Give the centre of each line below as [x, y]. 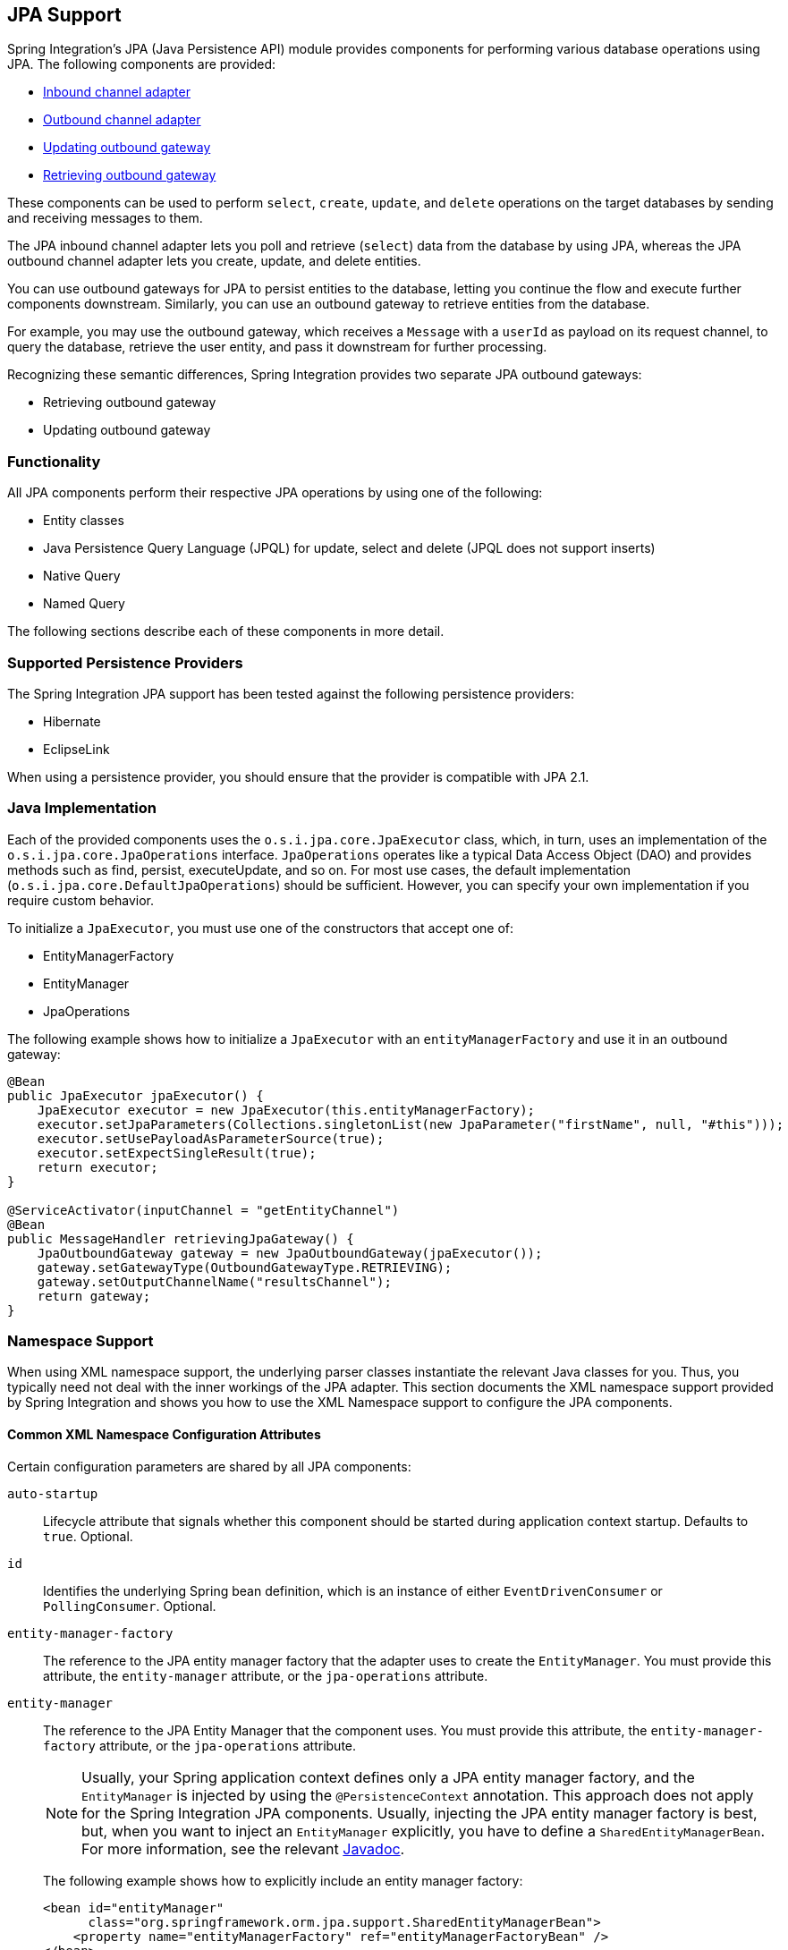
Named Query [84, 604]
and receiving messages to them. [105, 218]
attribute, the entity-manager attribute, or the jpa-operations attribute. [266, 1675]
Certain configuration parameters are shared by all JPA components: [209, 1466]
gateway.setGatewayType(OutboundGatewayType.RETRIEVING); [245, 1267]
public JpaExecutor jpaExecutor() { [136, 1095]
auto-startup [53, 1493]
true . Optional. [88, 1536]
